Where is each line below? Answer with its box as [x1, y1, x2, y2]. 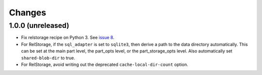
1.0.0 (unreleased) [9, 21, 69, 30]
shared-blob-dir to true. [21, 55, 75, 61]
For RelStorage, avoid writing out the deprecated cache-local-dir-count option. [21, 62, 189, 67]
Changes [9, 7, 46, 18]
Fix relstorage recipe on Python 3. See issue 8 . [21, 35, 115, 40]
